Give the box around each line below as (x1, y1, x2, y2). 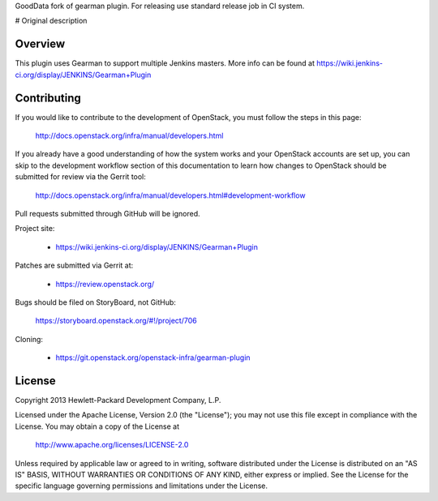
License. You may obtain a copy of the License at (15, 422, 180, 431)
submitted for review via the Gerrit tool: (15, 172, 146, 182)
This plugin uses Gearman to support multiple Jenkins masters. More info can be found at (15, 58, 316, 68)
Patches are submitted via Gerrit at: (15, 260, 134, 271)
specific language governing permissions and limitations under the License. (15, 481, 268, 490)
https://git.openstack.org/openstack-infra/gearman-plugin (55, 353, 251, 362)
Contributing (15, 91, 81, 105)
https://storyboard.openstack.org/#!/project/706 (35, 316, 198, 326)
